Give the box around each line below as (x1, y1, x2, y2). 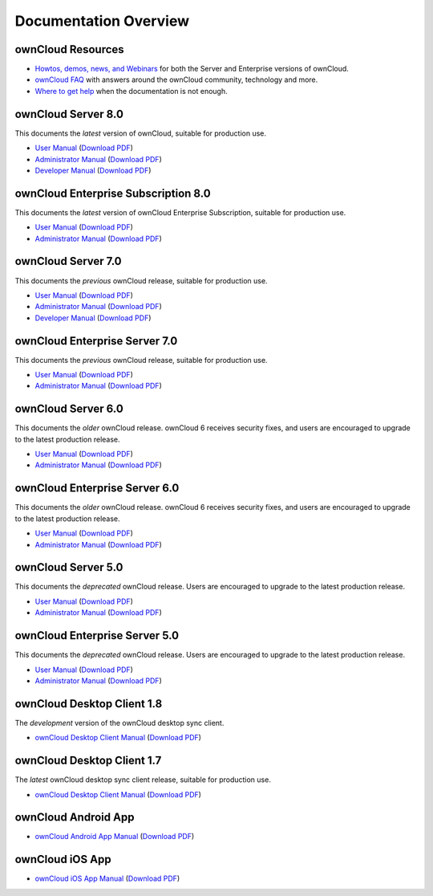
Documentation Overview (14, 12, 190, 30)
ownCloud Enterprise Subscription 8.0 (14, 186, 212, 200)
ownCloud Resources (14, 43, 124, 56)
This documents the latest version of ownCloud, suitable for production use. (14, 128, 267, 138)
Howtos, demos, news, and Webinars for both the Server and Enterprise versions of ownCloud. (34, 64, 349, 74)
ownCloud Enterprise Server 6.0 (14, 482, 180, 495)
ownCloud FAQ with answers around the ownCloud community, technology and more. (34, 75, 318, 84)
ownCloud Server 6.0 (14, 402, 123, 416)
